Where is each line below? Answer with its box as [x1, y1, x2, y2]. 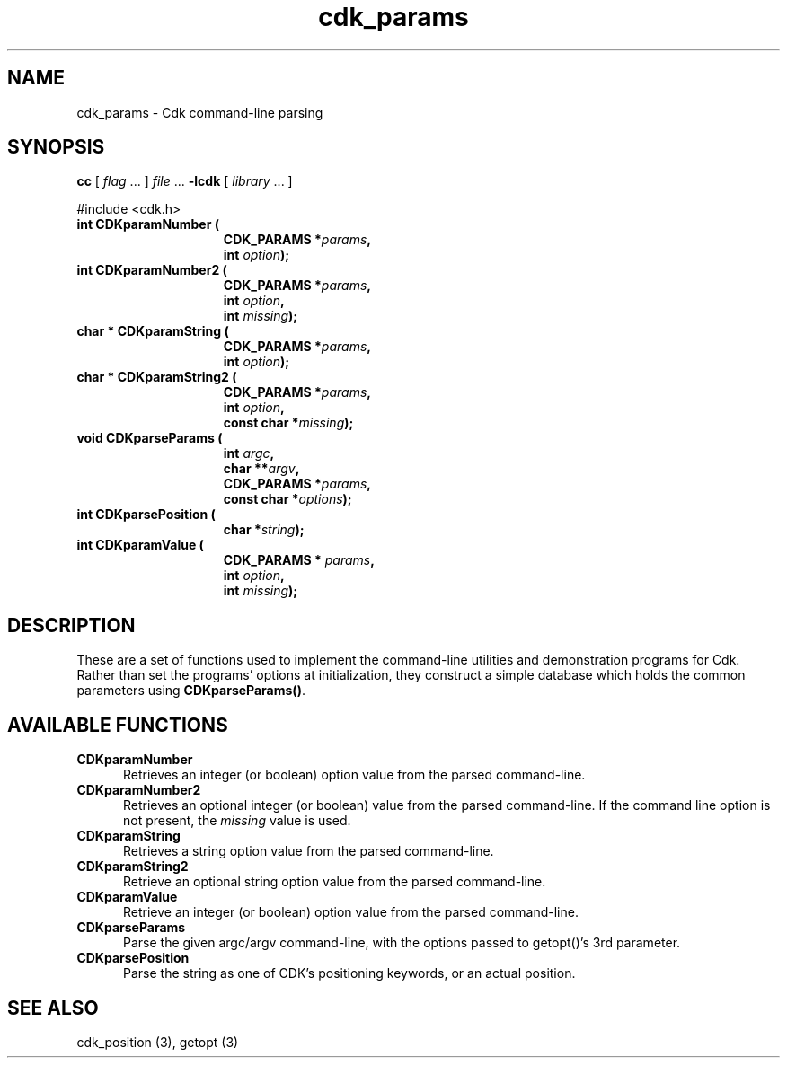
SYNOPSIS [7, 136, 105, 159]
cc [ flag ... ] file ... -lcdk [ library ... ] [76, 173, 293, 189]
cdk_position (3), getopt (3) [76, 1034, 239, 1050]
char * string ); [223, 522, 305, 538]
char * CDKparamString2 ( [76, 369, 237, 385]
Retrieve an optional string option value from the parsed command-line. [123, 874, 546, 890]
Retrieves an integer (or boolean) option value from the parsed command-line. [123, 767, 586, 783]
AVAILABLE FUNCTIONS [7, 713, 228, 736]
